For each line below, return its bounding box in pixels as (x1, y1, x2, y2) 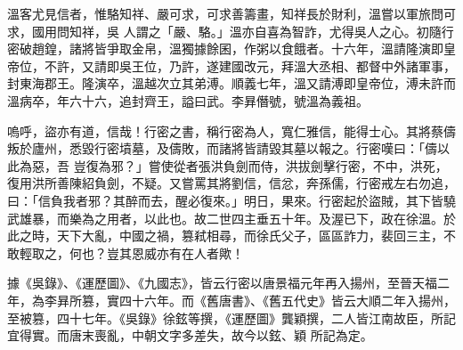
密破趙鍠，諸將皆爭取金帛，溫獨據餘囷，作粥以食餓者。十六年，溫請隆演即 (7, 39, 443, 58)
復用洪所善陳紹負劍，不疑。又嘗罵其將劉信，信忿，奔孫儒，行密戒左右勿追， (7, 174, 456, 192)
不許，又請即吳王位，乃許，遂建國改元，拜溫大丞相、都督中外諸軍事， (44, 56, 456, 75)
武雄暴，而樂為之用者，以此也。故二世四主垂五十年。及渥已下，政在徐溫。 (7, 208, 443, 227)
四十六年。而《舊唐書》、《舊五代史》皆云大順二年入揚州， (118, 290, 456, 309)
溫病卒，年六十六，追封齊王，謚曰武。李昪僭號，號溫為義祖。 (7, 91, 369, 110)
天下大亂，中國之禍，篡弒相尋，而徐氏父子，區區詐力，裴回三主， (56, 226, 443, 245)
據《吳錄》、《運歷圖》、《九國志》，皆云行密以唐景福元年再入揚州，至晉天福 (7, 273, 437, 292)
